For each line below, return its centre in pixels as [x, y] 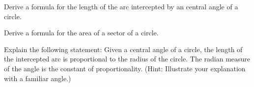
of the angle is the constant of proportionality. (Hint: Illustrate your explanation [125, 68]
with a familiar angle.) [38, 78]
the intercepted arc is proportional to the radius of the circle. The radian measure [127, 59]
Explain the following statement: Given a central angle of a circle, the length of [123, 49]
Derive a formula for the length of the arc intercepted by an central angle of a [121, 6]
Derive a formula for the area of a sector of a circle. [81, 33]
